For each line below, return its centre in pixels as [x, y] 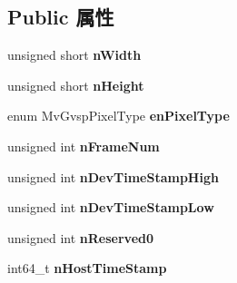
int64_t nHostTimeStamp [87, 268]
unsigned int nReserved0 [81, 237]
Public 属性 [61, 17]
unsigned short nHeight [76, 85]
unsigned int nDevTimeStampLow [111, 207]
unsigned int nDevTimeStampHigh [113, 176]
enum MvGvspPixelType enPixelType [118, 116]
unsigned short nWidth [74, 55]
